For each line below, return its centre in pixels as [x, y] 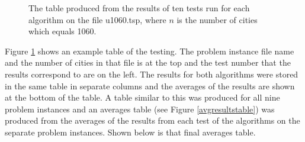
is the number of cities [217, 19]
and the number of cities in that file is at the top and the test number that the [148, 62]
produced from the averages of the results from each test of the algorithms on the [152, 120]
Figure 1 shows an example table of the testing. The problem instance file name [150, 51]
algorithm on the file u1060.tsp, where [97, 19]
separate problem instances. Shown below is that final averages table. [130, 132]
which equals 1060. [62, 31]
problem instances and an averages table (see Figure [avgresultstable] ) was [140, 109]
